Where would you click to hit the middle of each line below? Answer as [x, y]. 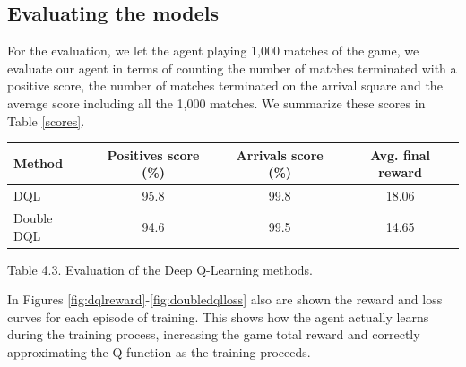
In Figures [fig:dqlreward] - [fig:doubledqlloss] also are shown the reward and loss [225, 299]
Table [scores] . [46, 120]
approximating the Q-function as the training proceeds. [159, 352]
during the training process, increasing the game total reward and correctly [214, 334]
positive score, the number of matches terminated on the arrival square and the [225, 85]
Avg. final [401, 154]
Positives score [153, 154]
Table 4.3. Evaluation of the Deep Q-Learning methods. [160, 269]
